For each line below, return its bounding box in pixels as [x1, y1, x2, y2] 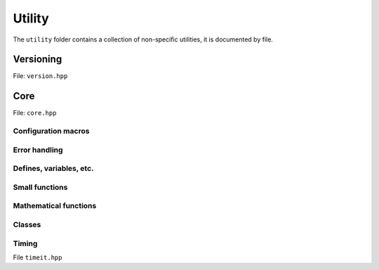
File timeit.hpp [13, 253, 62, 262]
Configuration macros [13, 127, 90, 136]
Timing [13, 238, 38, 248]
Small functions [13, 182, 68, 192]
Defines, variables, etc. [13, 164, 94, 174]
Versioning [13, 53, 62, 65]
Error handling [13, 145, 63, 155]
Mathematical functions [13, 201, 97, 211]
